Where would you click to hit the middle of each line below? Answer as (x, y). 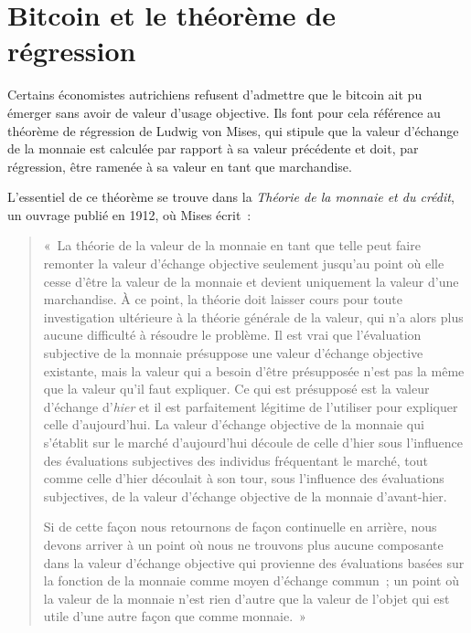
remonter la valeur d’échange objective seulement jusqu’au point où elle (244, 264)
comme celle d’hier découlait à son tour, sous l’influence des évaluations (244, 478)
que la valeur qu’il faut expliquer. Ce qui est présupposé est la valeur (236, 389)
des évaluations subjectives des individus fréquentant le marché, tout (235, 460)
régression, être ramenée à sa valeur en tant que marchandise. (180, 166)
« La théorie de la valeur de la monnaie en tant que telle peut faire (232, 245)
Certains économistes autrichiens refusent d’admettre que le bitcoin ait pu (215, 95)
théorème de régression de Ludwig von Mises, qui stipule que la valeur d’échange (233, 130)
